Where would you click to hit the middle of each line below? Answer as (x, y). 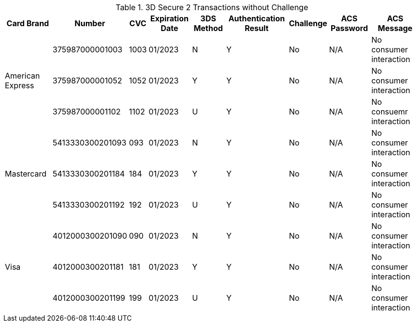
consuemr (390, 112)
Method (208, 28)
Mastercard (26, 174)
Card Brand (28, 23)
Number (90, 23)
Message (395, 28)
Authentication (257, 18)
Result (256, 28)
